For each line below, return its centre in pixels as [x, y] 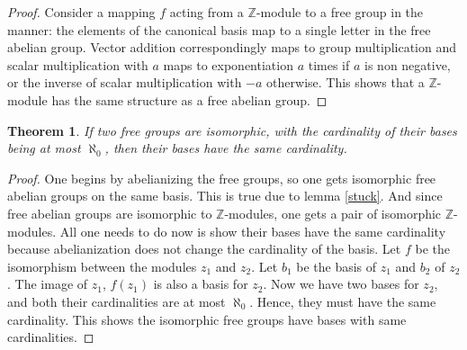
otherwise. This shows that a [346, 82]
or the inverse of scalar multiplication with [125, 82]
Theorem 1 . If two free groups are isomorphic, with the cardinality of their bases [232, 130]
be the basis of [337, 266]
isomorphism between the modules [102, 266]
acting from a [207, 12]
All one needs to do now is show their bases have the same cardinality [253, 231]
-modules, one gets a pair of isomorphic [333, 213]
